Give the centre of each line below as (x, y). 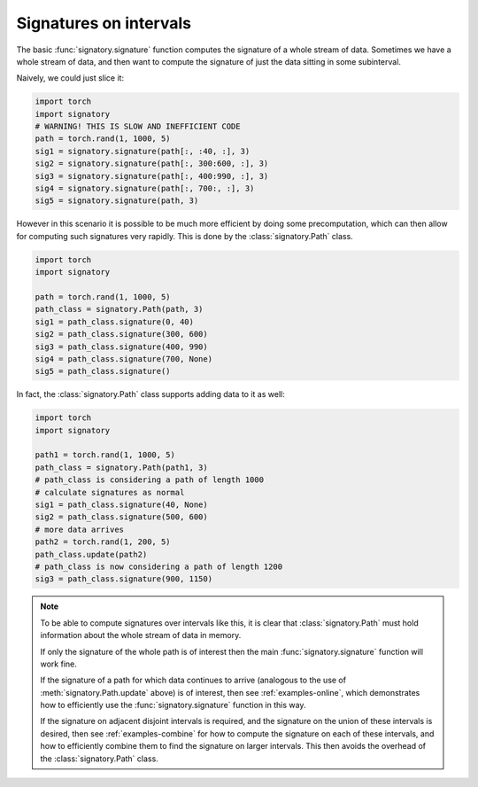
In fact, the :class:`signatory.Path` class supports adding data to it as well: (150, 394)
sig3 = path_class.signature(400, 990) (121, 347)
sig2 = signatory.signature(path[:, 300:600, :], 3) (152, 164)
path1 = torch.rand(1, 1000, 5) (105, 455)
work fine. (58, 664)
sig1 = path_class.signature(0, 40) (115, 322)
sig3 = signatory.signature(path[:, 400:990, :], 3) (152, 176)
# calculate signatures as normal (110, 492)
